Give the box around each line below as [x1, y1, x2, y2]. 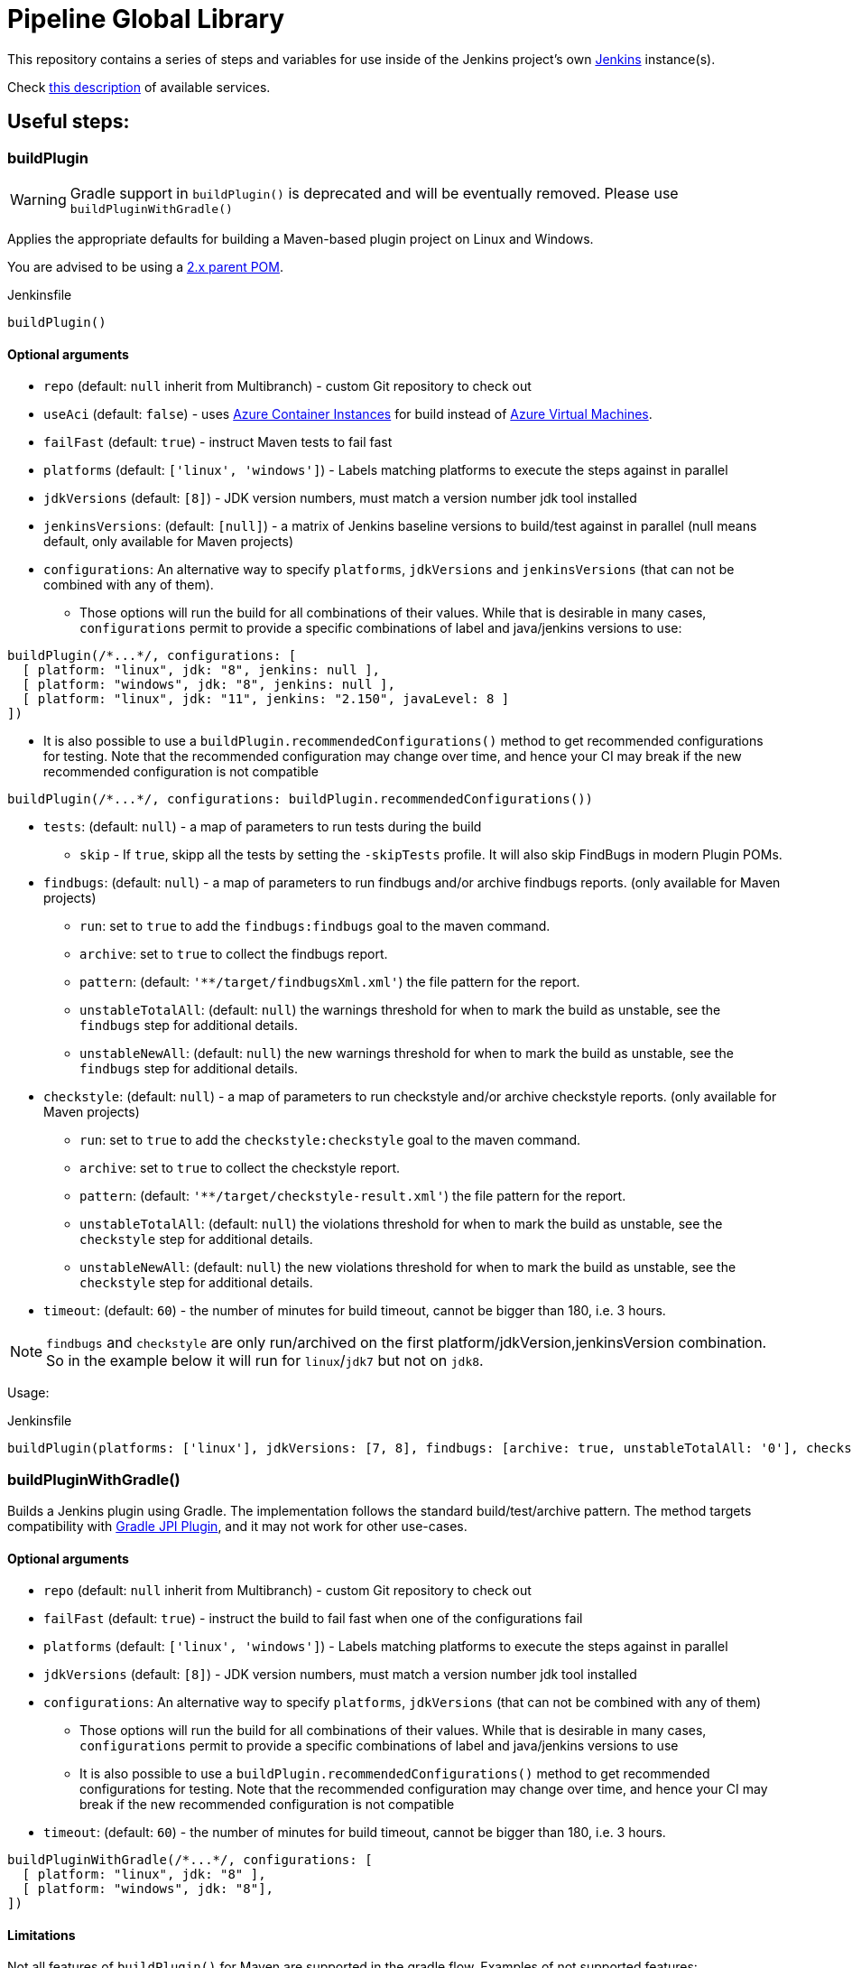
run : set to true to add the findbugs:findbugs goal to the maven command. [79, 918, 551, 934]
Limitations [7, 1926, 76, 1943]
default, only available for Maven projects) [43, 534, 294, 550]
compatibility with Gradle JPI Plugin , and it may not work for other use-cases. [7, 1518, 468, 1534]
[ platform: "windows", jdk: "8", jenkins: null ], [22, 677, 395, 692]
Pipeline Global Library [7, 4, 285, 34]
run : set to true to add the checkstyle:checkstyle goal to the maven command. [79, 1132, 581, 1148]
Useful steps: [7, 110, 130, 134]
